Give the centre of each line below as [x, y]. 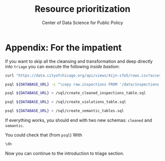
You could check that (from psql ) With [44, 135]
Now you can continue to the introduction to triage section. [65, 153]
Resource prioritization [82, 9]
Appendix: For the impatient [63, 47]
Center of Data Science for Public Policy [82, 23]
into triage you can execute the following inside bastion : [62, 66]
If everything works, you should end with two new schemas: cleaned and [79, 120]
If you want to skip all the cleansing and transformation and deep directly [79, 61]
